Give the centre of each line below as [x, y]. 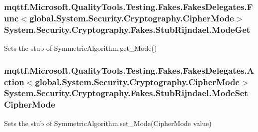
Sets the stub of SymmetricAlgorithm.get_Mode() [81, 48]
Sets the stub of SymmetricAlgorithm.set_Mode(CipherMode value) [108, 123]
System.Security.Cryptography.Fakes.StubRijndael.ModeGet [127, 29]
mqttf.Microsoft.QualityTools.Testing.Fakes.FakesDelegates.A [129, 70]
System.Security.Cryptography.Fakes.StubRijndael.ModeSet [126, 93]
